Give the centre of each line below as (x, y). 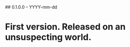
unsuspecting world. (48, 37)
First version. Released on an (65, 27)
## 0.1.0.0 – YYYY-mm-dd (31, 7)
